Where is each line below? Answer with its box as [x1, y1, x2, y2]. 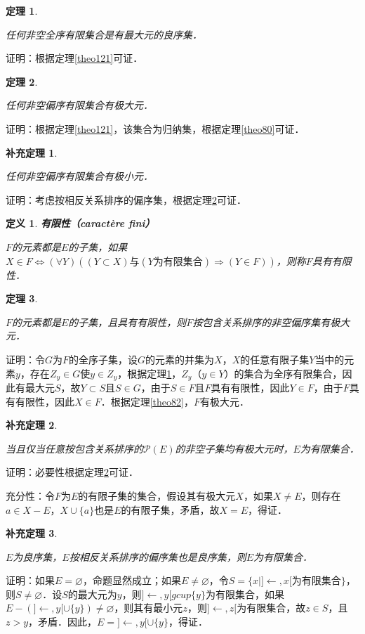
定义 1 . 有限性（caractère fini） [6, 216, 155, 231]
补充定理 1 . [6, 145, 58, 160]
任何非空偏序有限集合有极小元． [6, 169, 153, 183]
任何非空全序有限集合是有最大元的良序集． [6, 27, 202, 41]
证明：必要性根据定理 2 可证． [6, 465, 138, 479]
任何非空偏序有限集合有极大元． [6, 98, 153, 112]
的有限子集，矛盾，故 [121, 502, 220, 517]
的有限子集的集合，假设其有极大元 [78, 488, 236, 503]
